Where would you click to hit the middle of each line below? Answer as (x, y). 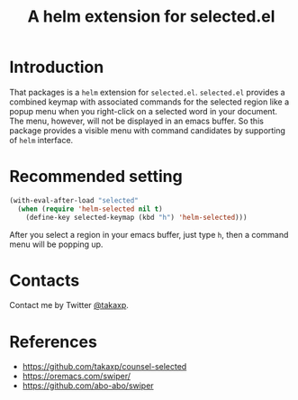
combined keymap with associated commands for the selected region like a (149, 102)
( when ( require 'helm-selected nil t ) (90, 209)
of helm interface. (41, 140)
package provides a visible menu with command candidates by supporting (148, 130)
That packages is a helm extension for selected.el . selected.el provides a (147, 92)
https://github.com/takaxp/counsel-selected (104, 367)
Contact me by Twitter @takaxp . (69, 305)
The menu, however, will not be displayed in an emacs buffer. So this (136, 121)
